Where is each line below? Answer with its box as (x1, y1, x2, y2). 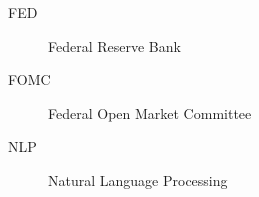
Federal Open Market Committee (48, 102, 252, 123)
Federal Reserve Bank (48, 35, 181, 56)
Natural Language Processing (48, 169, 228, 190)
